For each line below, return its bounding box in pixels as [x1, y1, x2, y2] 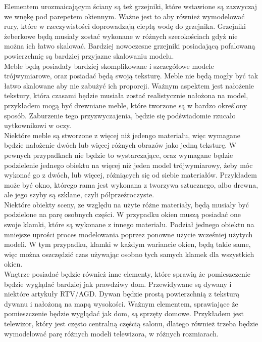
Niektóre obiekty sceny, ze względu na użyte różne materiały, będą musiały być [4, 199, 249, 209]
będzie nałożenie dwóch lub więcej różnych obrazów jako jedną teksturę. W [4, 140, 237, 150]
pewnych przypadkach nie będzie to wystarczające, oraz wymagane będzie [4, 149, 233, 160]
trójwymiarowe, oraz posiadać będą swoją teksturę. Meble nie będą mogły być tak [4, 70, 258, 81]
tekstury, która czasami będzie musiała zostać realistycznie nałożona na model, [4, 90, 248, 101]
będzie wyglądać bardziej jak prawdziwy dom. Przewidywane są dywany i [4, 278, 232, 289]
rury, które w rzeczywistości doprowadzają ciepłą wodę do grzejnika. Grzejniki [4, 21, 246, 31]
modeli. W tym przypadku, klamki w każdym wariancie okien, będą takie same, [4, 239, 251, 249]
